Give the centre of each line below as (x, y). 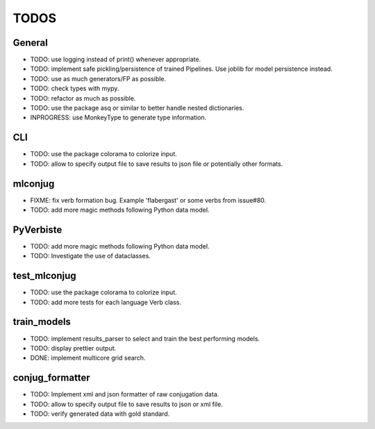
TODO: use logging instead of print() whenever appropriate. (116, 60)
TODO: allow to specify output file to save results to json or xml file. (127, 404)
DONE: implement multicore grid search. (88, 358)
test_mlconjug (44, 276)
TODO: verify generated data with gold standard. (100, 414)
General (31, 43)
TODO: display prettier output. (73, 348)
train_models (42, 322)
